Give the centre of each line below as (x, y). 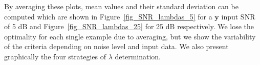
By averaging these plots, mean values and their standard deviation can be (121, 6)
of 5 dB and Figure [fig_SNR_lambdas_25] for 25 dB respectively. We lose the (129, 26)
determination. (138, 56)
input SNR (238, 16)
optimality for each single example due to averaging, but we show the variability (130, 36)
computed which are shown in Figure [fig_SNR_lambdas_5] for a (108, 16)
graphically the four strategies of (55, 56)
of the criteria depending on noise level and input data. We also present (116, 46)
